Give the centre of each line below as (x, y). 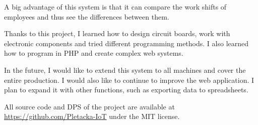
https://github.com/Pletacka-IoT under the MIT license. (92, 116)
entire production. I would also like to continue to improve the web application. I (129, 80)
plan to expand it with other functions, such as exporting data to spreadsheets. (126, 90)
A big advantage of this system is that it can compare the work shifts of (115, 7)
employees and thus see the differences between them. (87, 16)
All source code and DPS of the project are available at (89, 106)
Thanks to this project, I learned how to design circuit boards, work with (117, 33)
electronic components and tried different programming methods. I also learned (126, 43)
